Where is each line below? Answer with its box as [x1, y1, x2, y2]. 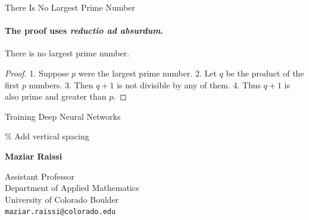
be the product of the [226, 66, 304, 79]
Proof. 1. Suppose [5, 66, 69, 79]
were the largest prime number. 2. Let [78, 66, 217, 79]
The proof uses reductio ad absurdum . [5, 24, 163, 37]
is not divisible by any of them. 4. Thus [117, 78, 261, 91]
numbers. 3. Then [29, 78, 93, 91]
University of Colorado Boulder [5, 193, 119, 205]
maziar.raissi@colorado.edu [5, 208, 116, 216]
